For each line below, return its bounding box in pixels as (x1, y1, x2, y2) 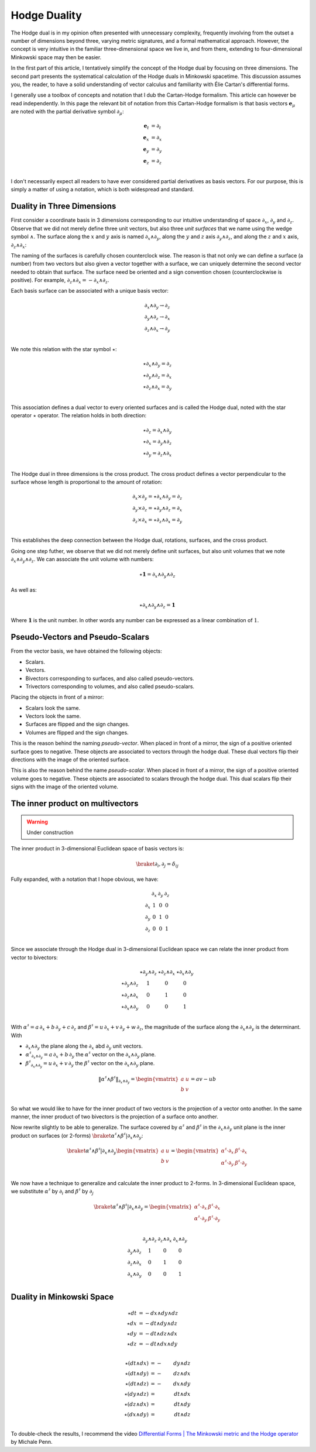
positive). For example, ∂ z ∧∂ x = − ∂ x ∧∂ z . (11, 277, 109, 285)
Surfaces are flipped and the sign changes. (25, 720, 130, 728)
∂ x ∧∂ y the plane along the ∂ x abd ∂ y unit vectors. (25, 1042, 143, 1051)
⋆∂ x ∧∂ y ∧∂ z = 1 (139, 602, 176, 610)
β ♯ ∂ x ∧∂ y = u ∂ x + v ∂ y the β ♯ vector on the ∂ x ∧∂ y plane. (25, 1059, 155, 1069)
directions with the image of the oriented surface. (11, 756, 130, 763)
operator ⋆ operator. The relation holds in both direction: (11, 412, 147, 419)
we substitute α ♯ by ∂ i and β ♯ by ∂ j (11, 1187, 94, 1196)
